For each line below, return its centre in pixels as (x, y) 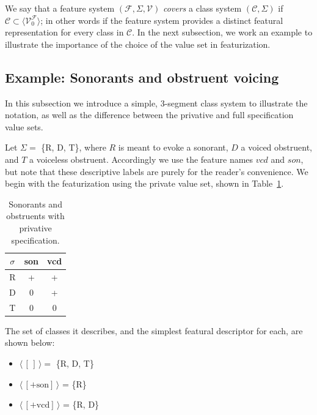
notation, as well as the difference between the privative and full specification (149, 115)
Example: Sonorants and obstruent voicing (142, 77)
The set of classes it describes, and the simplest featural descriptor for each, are (154, 330)
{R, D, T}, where (74, 147)
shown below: (30, 342)
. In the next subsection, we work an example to (222, 32)
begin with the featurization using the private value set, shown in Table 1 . (144, 183)
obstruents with (35, 216)
